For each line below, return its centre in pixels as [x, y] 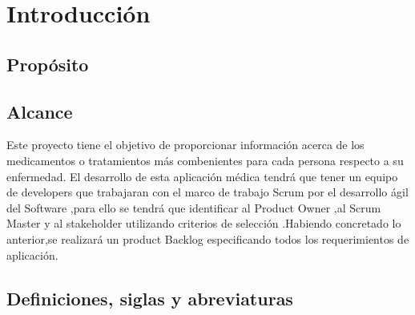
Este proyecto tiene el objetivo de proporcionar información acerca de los [185, 145]
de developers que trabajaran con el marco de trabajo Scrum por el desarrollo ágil [207, 192]
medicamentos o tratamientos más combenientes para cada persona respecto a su [205, 160]
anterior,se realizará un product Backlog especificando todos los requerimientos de [208, 238]
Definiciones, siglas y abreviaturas [150, 298]
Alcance [40, 111]
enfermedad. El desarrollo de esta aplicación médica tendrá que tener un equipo [202, 176]
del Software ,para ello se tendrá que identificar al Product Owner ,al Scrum [194, 207]
